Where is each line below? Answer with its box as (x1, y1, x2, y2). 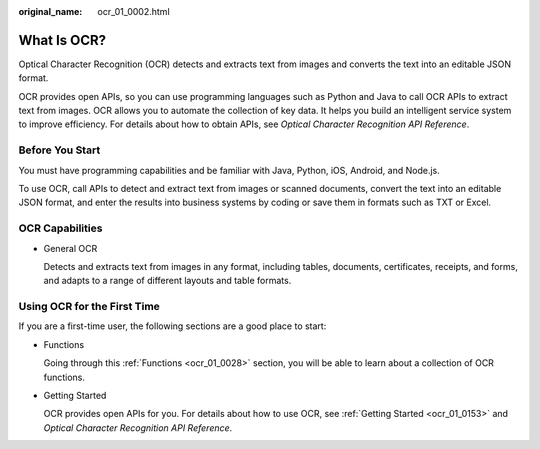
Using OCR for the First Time (18, 300, 160, 314)
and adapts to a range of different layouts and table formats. (43, 275, 292, 287)
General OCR (43, 242, 98, 254)
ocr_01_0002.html (97, 6, 170, 17)
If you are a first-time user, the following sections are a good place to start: (18, 320, 327, 332)
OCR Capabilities (18, 221, 103, 235)
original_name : (18, 6, 83, 17)
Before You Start (18, 143, 101, 157)
